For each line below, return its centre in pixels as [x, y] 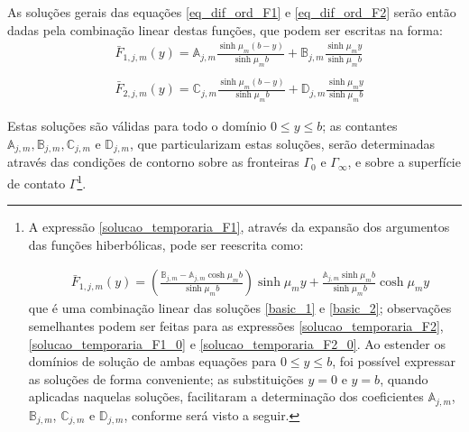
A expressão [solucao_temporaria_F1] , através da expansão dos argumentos [239, 227]
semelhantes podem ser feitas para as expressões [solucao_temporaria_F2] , [236, 326]
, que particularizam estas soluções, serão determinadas [282, 143]
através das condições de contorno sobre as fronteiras [153, 162]
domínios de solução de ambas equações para [152, 361]
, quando [404, 378]
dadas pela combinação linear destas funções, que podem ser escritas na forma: [225, 29]
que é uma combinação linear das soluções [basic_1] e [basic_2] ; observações [240, 308]
